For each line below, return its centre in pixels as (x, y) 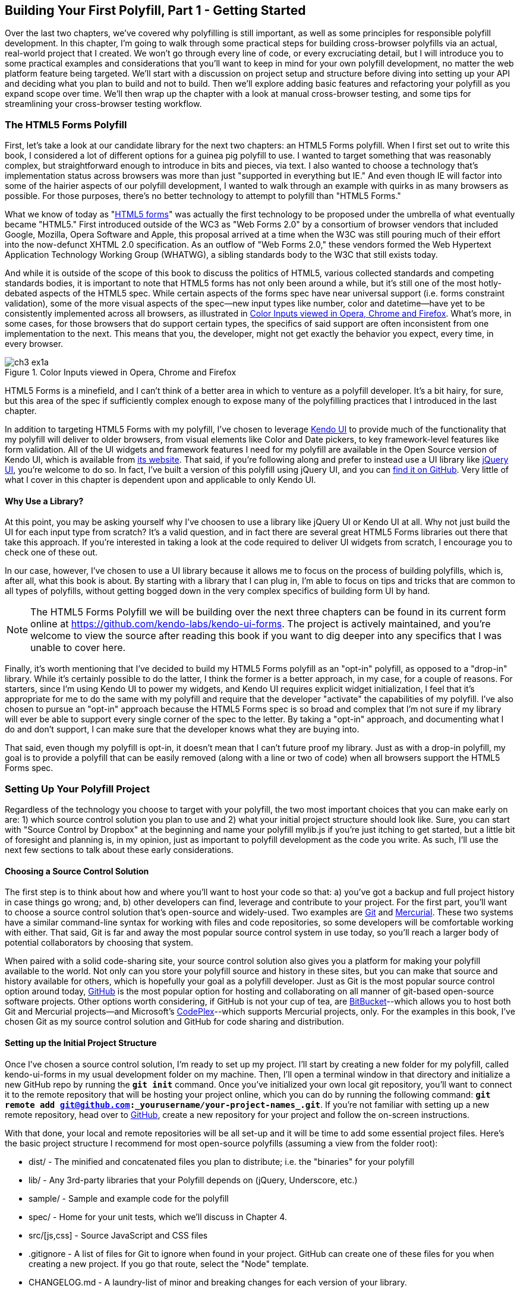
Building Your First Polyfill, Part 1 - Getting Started (155, 10)
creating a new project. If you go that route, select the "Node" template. (169, 1263)
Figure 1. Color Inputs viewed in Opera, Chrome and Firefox (121, 372)
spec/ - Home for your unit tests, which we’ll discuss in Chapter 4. (158, 1217)
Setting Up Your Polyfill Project (77, 789)
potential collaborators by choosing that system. (99, 943)
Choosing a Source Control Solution (77, 871)
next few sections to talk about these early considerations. (119, 850)
